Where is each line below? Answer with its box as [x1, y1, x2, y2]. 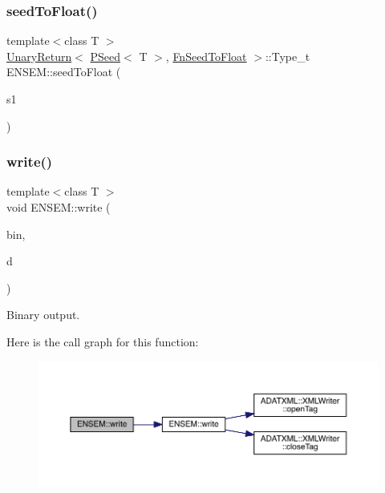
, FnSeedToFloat [165, 47, 247, 64]
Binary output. [6, 306, 80, 323]
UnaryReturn [6, 47, 72, 64]
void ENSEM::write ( [6, 199, 111, 215]
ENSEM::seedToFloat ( [6, 63, 121, 80]
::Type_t [265, 47, 310, 64]
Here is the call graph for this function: [6, 333, 199, 350]
